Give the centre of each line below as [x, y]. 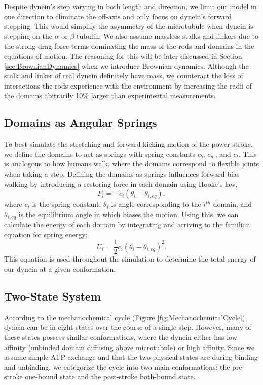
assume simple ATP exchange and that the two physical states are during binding [131, 357]
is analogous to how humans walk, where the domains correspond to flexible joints [132, 164]
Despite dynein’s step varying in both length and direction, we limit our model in [130, 6]
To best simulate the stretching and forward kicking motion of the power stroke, [128, 144]
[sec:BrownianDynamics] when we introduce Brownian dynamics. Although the [126, 66]
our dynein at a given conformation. [60, 269]
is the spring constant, [67, 204]
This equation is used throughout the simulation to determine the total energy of [130, 259]
